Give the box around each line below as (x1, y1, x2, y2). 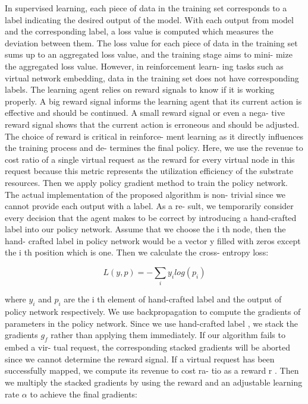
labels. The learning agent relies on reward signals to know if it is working (5, 83, 275, 96)
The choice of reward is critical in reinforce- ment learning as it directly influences (5, 130, 304, 142)
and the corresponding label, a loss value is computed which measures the (5, 25, 274, 37)
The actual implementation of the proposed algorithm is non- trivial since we (5, 188, 286, 200)
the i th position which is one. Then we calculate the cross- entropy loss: (5, 246, 269, 258)
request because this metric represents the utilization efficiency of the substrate (5, 165, 293, 177)
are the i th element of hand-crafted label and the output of (64, 293, 282, 305)
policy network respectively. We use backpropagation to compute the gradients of (5, 305, 301, 318)
